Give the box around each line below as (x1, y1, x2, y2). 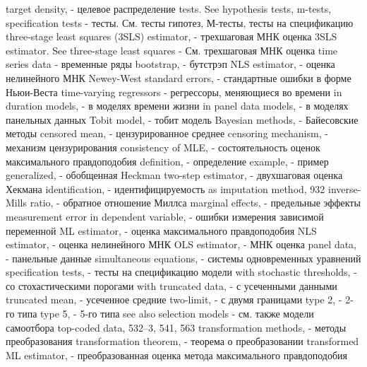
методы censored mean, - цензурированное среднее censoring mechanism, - (6, 126, 328, 141)
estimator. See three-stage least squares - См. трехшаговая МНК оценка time (6, 42, 338, 57)
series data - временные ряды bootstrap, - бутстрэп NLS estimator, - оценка (6, 57, 335, 71)
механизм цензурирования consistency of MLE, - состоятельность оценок (6, 139, 320, 154)
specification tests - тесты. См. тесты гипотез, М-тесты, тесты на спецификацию (6, 15, 354, 30)
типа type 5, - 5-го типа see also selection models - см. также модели (18, 306, 314, 321)
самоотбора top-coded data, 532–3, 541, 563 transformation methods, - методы (6, 320, 347, 334)
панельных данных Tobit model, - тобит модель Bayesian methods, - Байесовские (6, 112, 359, 127)
